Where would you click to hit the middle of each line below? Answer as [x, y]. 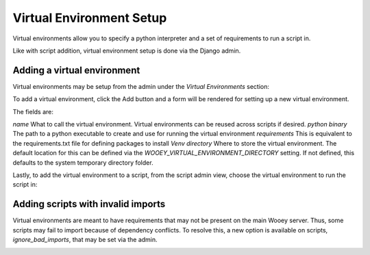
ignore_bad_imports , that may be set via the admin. [85, 240]
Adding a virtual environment [76, 70]
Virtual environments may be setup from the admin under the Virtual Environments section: [141, 86]
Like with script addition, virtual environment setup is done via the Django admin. [127, 51]
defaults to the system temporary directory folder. [83, 162]
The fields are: [33, 111]
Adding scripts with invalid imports [89, 204]
